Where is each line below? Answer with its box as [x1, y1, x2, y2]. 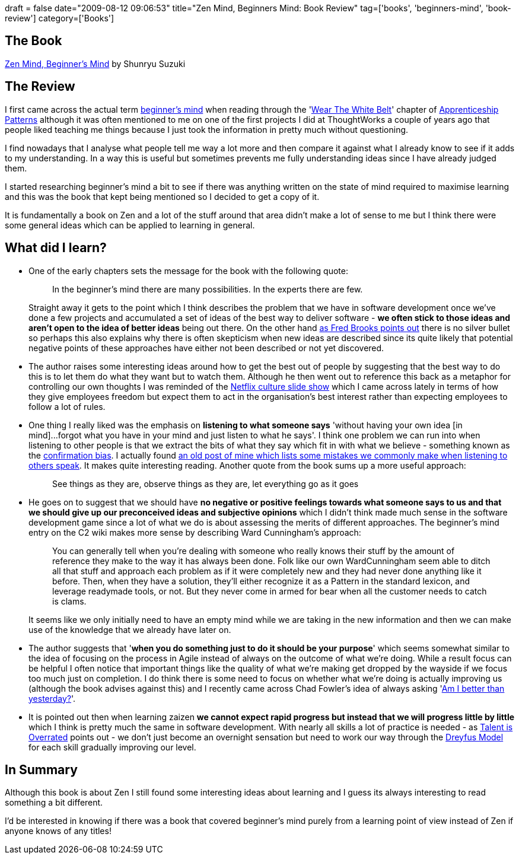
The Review [5, 79, 75, 94]
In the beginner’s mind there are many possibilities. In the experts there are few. [52, 284, 363, 294]
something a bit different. [5, 797, 103, 808]
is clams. [52, 596, 87, 606]
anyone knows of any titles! [5, 826, 112, 836]
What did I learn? [5, 240, 107, 256]
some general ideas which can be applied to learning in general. [5, 219, 255, 230]
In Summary [5, 762, 78, 777]
